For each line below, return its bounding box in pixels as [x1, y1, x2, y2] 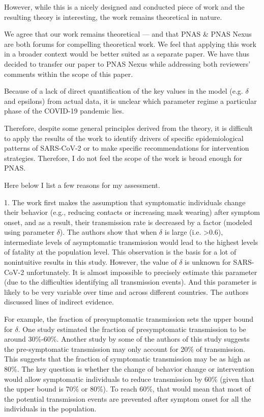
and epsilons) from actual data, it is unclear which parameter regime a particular [4, 95, 257, 106]
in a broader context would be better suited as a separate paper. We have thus [4, 48, 249, 59]
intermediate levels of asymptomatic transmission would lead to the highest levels [4, 236, 258, 247]
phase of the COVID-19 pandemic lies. [4, 105, 124, 116]
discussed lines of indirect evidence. [4, 296, 114, 307]
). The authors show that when [60, 227, 157, 237]
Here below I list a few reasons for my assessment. [4, 179, 160, 190]
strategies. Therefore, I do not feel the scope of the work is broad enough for [4, 152, 242, 163]
